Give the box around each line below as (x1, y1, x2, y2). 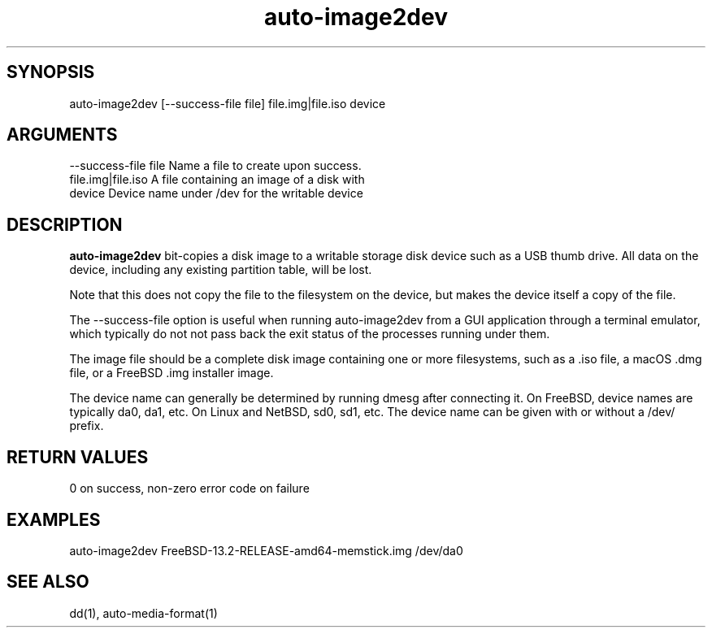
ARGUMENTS (7, 124, 118, 145)
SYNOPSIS (7, 62, 95, 83)
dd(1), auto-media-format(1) (69, 606, 218, 620)
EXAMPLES (7, 509, 101, 530)
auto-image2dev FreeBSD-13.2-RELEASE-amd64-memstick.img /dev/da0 (69, 543, 463, 558)
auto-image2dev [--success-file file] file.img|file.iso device (69, 96, 386, 111)
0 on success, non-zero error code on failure (69, 481, 310, 496)
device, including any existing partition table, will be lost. (69, 263, 372, 277)
